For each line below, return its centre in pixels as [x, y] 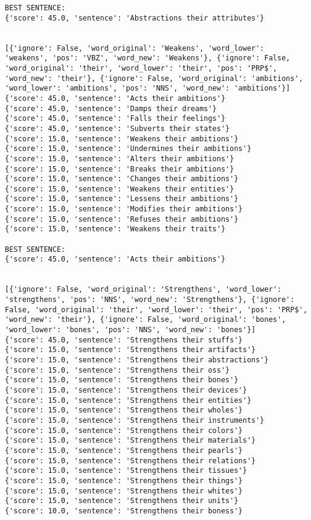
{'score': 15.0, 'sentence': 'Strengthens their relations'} [130, 461]
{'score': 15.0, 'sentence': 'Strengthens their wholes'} [124, 410]
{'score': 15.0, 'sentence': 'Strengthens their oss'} [117, 370]
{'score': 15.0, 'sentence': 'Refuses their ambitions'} [122, 219]
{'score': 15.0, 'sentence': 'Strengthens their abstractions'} [137, 360]
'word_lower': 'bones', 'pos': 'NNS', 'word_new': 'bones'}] [130, 330]
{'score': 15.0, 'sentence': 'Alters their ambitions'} [120, 159]
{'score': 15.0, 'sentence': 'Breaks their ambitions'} [120, 169]
